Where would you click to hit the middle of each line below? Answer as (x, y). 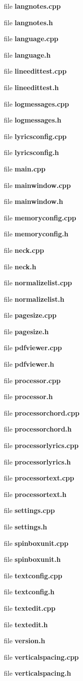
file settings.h (26, 526)
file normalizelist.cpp (38, 283)
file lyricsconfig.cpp (35, 136)
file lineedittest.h (31, 87)
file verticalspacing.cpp (41, 657)
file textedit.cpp (30, 608)
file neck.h (20, 266)
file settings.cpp (30, 510)
